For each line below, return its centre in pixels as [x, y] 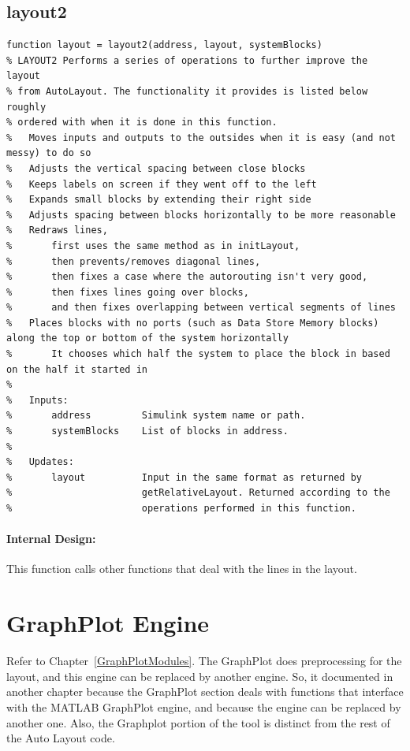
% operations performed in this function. [181, 509]
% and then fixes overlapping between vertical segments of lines [201, 308]
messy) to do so [49, 153]
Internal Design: [51, 539]
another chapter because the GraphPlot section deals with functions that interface [205, 692]
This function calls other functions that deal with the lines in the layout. [182, 569]
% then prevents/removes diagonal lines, [134, 261]
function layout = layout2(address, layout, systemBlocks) [164, 45]
